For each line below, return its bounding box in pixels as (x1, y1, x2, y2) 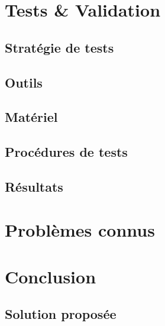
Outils (5, 73, 43, 91)
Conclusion (5, 264, 96, 288)
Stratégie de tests (5, 38, 114, 56)
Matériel (5, 108, 58, 126)
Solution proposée (5, 305, 117, 323)
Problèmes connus (5, 218, 155, 242)
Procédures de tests (5, 143, 128, 161)
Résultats (5, 177, 63, 195)
